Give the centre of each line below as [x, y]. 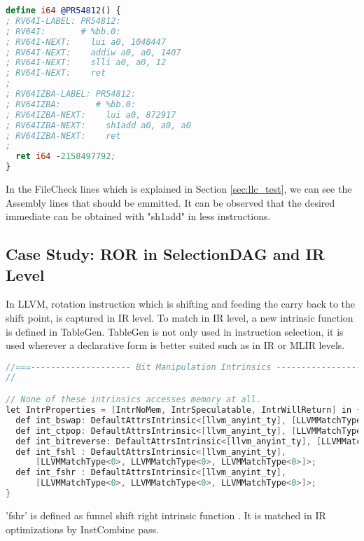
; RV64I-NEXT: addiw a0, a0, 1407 [93, 52]
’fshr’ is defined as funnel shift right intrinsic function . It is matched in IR [166, 515]
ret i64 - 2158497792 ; [66, 157]
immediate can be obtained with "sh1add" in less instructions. [138, 216]
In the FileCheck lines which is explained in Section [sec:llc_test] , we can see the [179, 189]
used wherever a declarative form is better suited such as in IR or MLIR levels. [175, 345]
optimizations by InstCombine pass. [82, 529]
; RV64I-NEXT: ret [56, 73]
